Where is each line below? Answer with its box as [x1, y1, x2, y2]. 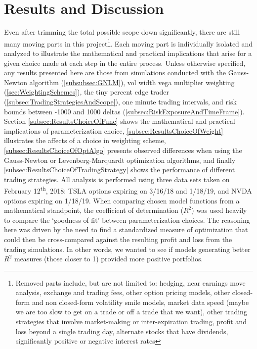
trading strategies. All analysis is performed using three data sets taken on [4, 174, 230, 184]
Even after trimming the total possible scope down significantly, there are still [4, 27, 240, 37]
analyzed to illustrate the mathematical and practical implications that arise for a [4, 48, 252, 58]
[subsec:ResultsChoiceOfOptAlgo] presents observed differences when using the [4, 145, 242, 155]
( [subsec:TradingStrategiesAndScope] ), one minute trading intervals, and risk [4, 96, 237, 106]
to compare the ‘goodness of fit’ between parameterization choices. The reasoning [4, 214, 250, 225]
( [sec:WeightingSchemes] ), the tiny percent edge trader [4, 87, 169, 97]
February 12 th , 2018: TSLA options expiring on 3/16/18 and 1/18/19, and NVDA [4, 184, 252, 196]
